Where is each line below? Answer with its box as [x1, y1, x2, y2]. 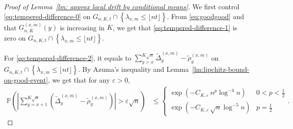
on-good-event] [4, 75, 48, 85]
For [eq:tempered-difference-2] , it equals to [4, 52, 132, 63]
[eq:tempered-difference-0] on [4, 11, 91, 21]
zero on [4, 32, 26, 43]
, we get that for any [48, 75, 110, 85]
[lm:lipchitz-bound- [192, 64, 249, 74]
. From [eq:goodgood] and [167, 11, 244, 21]
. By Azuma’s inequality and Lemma [78, 64, 189, 74]
